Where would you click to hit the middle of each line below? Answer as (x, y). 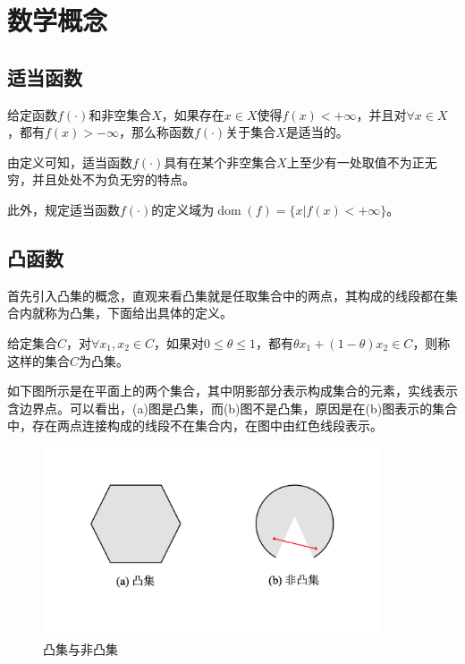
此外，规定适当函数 (63, 209)
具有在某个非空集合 (220, 162)
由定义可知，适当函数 (70, 162)
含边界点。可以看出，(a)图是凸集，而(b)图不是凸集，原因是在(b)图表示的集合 (232, 408)
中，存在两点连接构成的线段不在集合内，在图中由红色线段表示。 (195, 426)
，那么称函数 (156, 132)
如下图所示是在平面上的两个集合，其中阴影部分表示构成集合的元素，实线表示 (232, 391)
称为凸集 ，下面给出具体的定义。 (138, 313)
